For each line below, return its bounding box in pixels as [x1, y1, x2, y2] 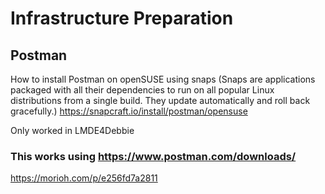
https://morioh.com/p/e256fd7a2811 [10, 172, 158, 184]
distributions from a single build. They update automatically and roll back [10, 95, 311, 106]
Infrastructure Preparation [10, 7, 234, 30]
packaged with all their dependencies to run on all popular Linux [10, 84, 275, 96]
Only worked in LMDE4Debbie [10, 125, 135, 136]
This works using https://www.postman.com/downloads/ [10, 149, 297, 163]
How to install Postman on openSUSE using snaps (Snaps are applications [10, 73, 316, 85]
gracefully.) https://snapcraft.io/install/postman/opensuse [10, 105, 248, 117]
